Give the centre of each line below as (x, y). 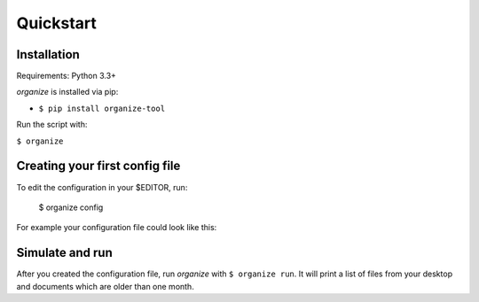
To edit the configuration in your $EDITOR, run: (102, 187)
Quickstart (57, 23)
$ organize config (71, 207)
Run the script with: (52, 125)
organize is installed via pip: (67, 92)
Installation (48, 54)
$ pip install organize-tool (102, 108)
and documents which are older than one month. (105, 286)
